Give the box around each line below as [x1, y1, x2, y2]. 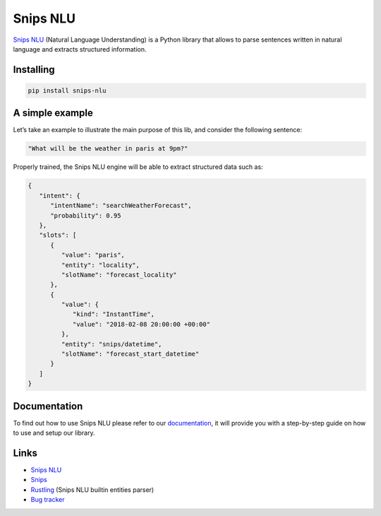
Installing [13, 64, 56, 76]
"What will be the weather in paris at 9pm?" [28, 145, 188, 153]
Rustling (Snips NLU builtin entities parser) [30, 485, 155, 494]
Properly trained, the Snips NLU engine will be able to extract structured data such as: [13, 163, 264, 171]
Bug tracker [30, 496, 65, 504]
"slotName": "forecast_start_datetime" [61, 350, 200, 358]
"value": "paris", [61, 251, 125, 259]
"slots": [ [39, 231, 77, 240]
